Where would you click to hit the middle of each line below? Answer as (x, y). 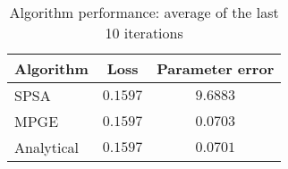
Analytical (47, 147)
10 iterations (144, 33)
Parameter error (216, 68)
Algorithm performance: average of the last (144, 12)
